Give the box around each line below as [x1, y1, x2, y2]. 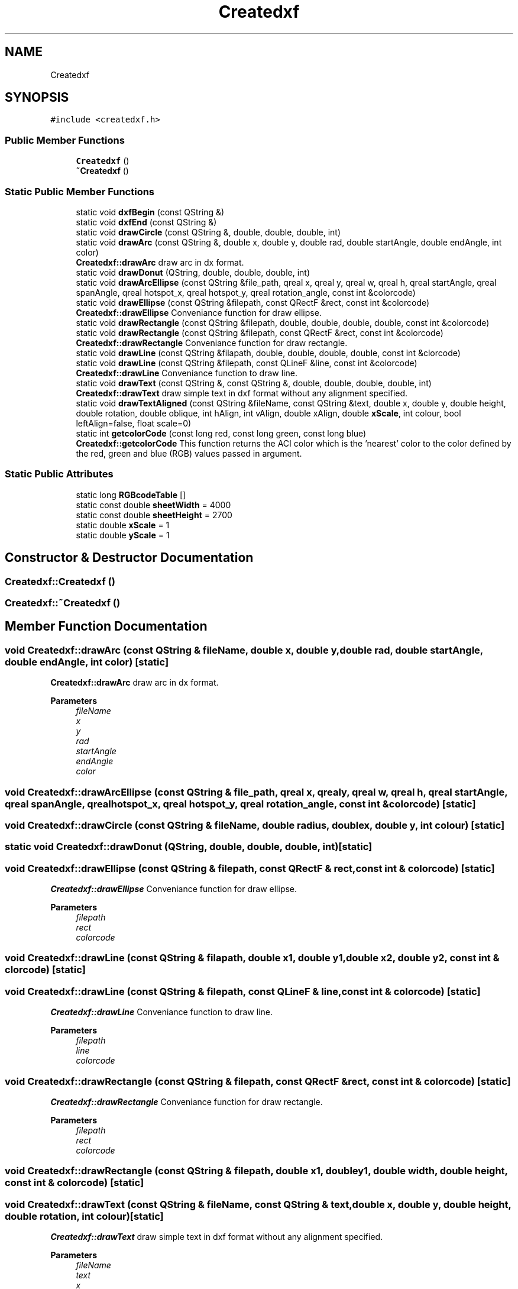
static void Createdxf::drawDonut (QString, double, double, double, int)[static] [5, 841, 373, 853]
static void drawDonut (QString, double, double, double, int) [76, 267, 310, 277]
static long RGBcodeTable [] [76, 489, 186, 500]
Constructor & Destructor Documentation [5, 550, 254, 566]
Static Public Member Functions [5, 185, 155, 198]
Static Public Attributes [5, 468, 114, 480]
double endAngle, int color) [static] [5, 655, 169, 668]
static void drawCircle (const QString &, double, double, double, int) [76, 227, 341, 237]
